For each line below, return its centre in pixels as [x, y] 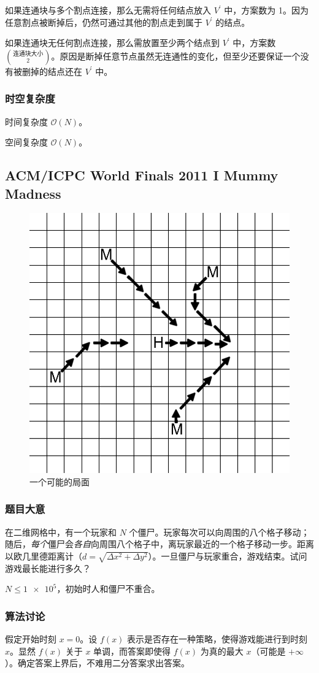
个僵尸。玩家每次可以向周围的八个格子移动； [219, 532]
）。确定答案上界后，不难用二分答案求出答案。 [97, 663]
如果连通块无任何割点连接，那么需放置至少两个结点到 [112, 43]
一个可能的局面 [60, 481]
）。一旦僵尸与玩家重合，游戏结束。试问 [228, 556]
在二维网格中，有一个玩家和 [61, 532]
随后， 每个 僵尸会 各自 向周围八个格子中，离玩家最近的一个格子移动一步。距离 [159, 544]
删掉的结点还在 [52, 71]
